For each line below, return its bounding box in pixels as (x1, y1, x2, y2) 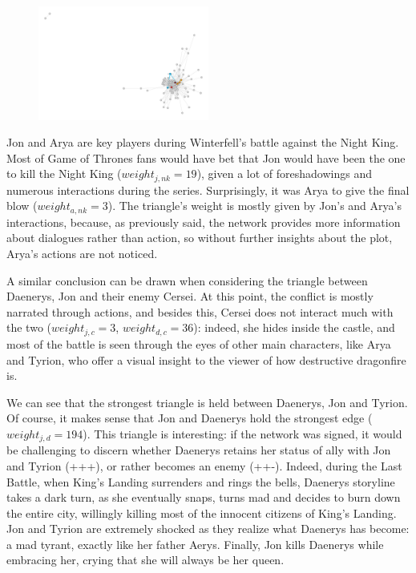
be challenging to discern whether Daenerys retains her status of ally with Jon (6, 442, 391, 458)
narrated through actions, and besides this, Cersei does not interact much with (6, 303, 394, 320)
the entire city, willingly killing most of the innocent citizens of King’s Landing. (6, 504, 397, 521)
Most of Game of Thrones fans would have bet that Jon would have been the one (6, 149, 406, 166)
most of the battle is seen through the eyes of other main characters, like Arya (6, 335, 391, 352)
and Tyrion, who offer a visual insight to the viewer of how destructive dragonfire (6, 351, 406, 368)
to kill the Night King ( (6, 165, 122, 182)
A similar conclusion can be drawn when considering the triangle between (6, 272, 368, 289)
